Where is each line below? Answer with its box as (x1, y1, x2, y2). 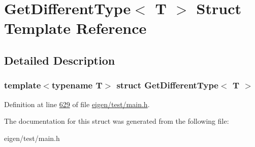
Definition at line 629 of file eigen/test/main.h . (4, 99, 150, 109)
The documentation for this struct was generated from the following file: (4, 116, 229, 126)
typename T (51, 79, 103, 91)
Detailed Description (4, 52, 115, 68)
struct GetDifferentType (116, 79, 218, 91)
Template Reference (4, 18, 147, 38)
